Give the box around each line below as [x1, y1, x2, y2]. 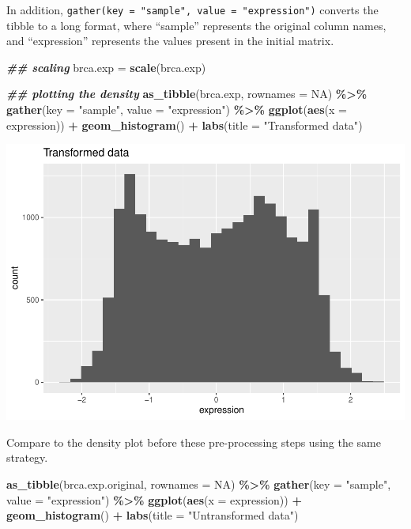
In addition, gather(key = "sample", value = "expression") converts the [6, 2, 379, 17]
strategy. [6, 449, 48, 466]
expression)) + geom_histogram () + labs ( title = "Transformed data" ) [6, 116, 363, 133]
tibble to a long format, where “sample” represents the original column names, [6, 17, 386, 33]
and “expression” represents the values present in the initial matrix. [6, 32, 334, 49]
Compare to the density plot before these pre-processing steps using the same [6, 433, 381, 450]
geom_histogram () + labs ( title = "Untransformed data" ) [6, 507, 299, 523]
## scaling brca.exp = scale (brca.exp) [6, 59, 206, 75]
